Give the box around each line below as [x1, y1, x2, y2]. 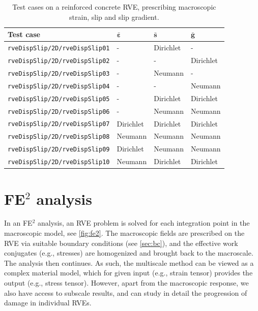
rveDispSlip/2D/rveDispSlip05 [8, 95, 110, 103]
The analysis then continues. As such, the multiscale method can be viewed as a [4, 257, 254, 268]
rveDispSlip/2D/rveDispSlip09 [8, 146, 110, 153]
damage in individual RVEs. [4, 297, 92, 308]
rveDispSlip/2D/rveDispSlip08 [8, 133, 110, 141]
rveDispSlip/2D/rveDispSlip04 [8, 82, 110, 90]
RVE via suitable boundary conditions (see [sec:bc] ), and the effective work [4, 237, 238, 248]
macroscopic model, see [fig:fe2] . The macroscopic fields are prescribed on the [4, 228, 245, 238]
